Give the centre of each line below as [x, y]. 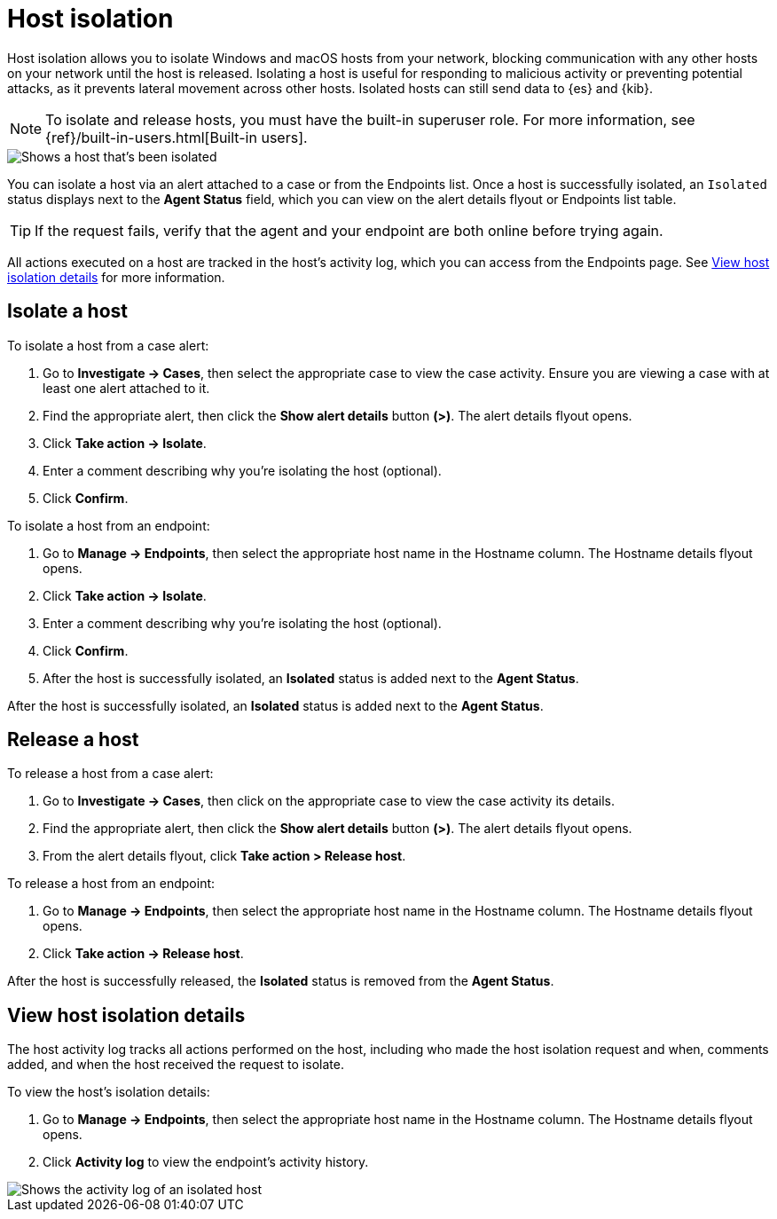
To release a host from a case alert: [110, 774]
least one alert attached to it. [126, 388]
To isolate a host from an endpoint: [109, 525]
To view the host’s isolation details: [109, 1092]
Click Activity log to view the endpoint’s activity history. [206, 1162]
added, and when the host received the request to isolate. [176, 1065]
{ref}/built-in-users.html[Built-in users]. [177, 137]
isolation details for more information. [116, 277]
